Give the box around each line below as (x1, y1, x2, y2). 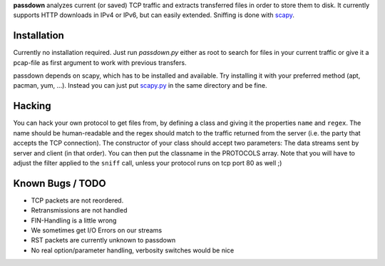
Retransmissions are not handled (31, 206, 128, 215)
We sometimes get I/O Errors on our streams (31, 226, 163, 235)
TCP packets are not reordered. (31, 196, 124, 205)
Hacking (13, 100, 51, 112)
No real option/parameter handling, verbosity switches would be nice (31, 246, 235, 255)
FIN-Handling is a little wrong (31, 216, 117, 225)
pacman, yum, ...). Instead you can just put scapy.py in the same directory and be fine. (13, 81, 267, 90)
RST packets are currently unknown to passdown (31, 236, 176, 245)
